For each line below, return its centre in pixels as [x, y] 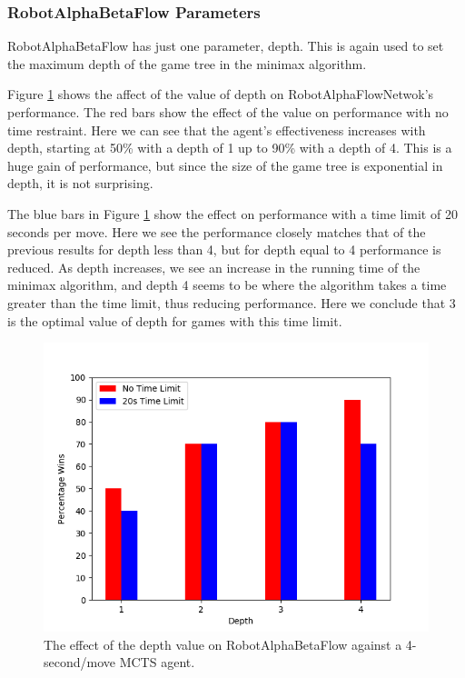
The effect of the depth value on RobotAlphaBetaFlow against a [223, 644]
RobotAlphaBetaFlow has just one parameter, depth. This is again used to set [226, 46]
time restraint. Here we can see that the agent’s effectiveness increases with [217, 130]
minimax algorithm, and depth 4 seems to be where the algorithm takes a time [227, 285]
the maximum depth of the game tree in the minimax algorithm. [187, 63]
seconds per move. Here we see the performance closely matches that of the [217, 231]
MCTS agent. [157, 662]
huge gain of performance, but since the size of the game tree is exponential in [225, 165]
